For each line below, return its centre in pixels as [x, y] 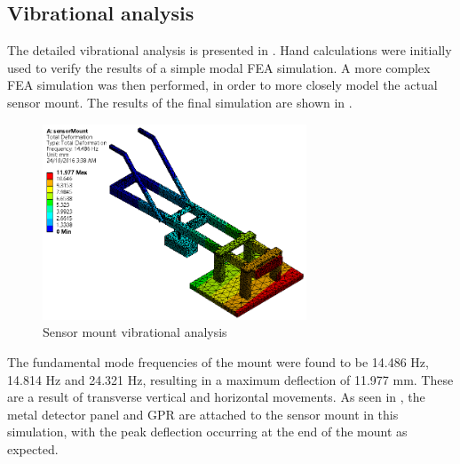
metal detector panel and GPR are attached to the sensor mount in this [203, 414]
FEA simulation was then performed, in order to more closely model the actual [222, 85]
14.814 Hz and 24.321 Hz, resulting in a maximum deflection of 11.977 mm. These [230, 379]
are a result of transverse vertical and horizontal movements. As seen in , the [216, 397]
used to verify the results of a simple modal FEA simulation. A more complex [219, 67]
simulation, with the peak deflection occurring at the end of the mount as [207, 432]
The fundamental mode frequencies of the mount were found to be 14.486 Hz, [218, 361]
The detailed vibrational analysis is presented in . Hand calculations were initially [230, 50]
